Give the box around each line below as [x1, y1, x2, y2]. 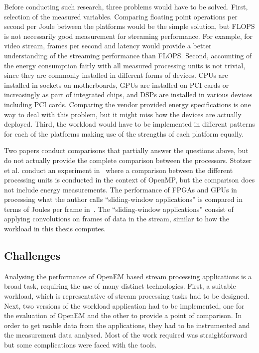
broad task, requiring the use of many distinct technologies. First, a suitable [4, 281, 236, 291]
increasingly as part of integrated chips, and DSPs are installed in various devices [4, 89, 253, 100]
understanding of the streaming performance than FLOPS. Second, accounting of [4, 50, 252, 60]
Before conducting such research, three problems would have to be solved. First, [4, 1, 248, 11]
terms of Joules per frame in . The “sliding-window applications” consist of [4, 203, 234, 214]
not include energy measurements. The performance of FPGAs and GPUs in [4, 184, 237, 194]
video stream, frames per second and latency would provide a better [4, 40, 212, 51]
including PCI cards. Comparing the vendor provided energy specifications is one [4, 99, 251, 109]
